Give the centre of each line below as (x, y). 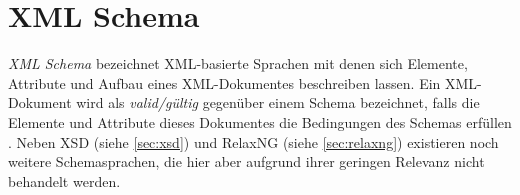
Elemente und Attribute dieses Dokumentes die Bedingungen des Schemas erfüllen (260, 121)
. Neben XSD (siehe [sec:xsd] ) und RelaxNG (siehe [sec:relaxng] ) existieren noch (253, 141)
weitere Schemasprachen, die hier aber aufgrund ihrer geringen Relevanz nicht (246, 161)
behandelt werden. (64, 180)
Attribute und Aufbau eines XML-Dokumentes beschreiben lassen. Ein (224, 82)
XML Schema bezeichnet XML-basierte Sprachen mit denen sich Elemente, (238, 63)
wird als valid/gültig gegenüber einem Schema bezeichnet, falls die (278, 102)
